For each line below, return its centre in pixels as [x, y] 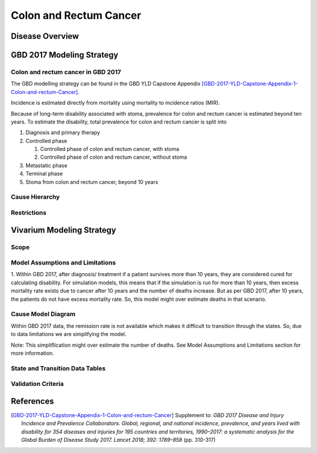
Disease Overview [45, 36]
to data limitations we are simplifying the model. [69, 334]
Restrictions [29, 213]
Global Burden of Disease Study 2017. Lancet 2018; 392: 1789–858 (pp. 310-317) [119, 440]
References [32, 401]
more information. [32, 353]
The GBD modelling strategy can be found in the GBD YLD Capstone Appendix [106, 84]
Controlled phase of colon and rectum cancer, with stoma [110, 149]
